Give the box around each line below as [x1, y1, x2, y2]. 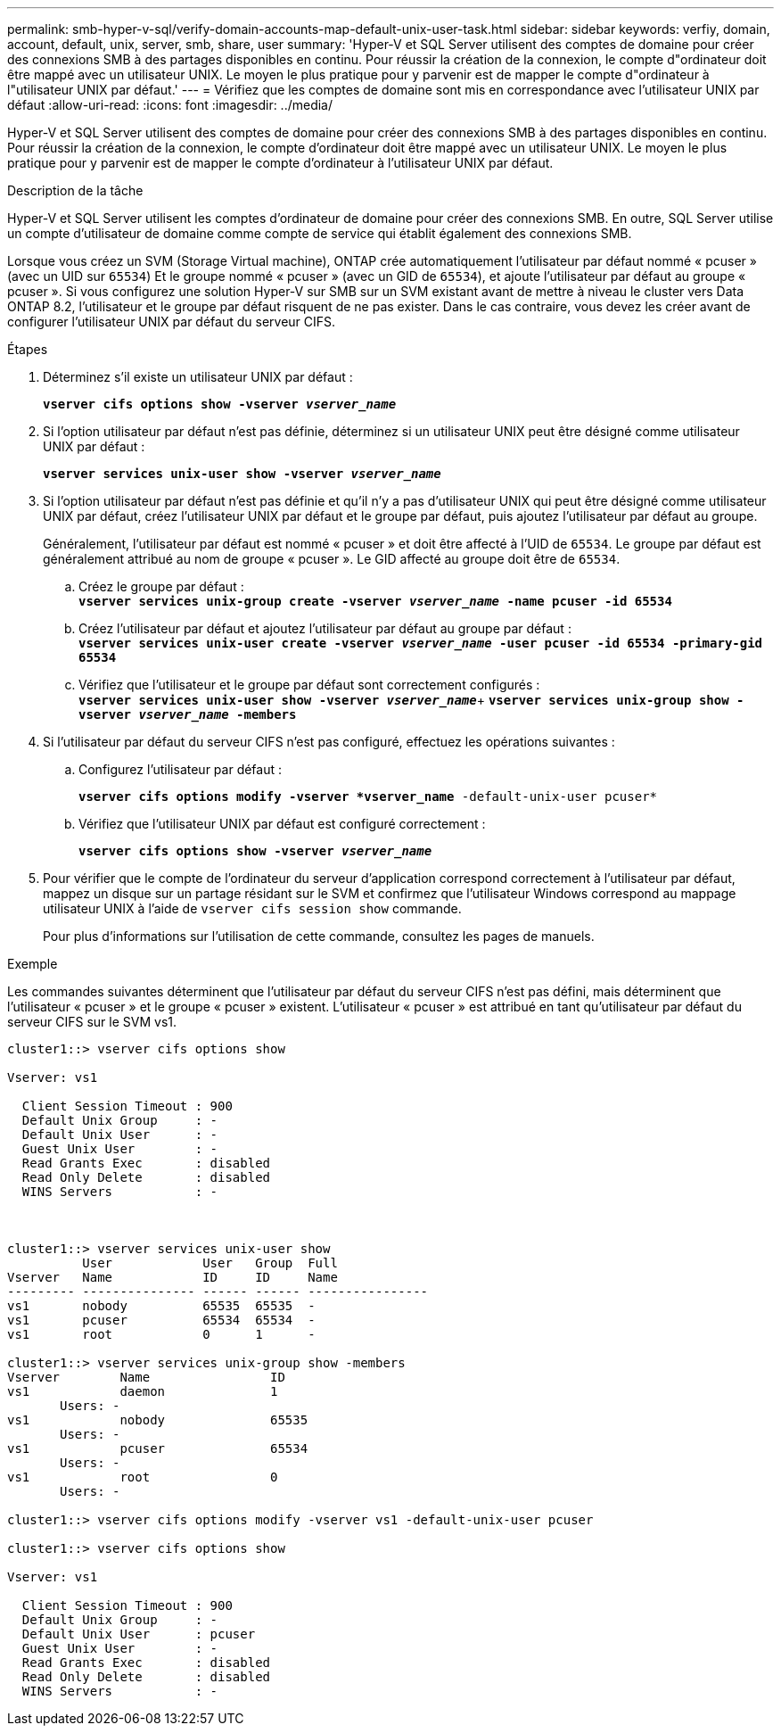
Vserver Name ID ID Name [7, 1270, 338, 1284]
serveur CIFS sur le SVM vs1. [7, 1014, 177, 1029]
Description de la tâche [7, 183, 144, 198]
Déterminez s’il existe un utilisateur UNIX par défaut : [43, 369, 353, 384]
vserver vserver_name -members [78, 707, 297, 722]
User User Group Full [82, 1256, 338, 1270]
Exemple [7, 956, 58, 971]
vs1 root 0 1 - [7, 1327, 316, 1341]
